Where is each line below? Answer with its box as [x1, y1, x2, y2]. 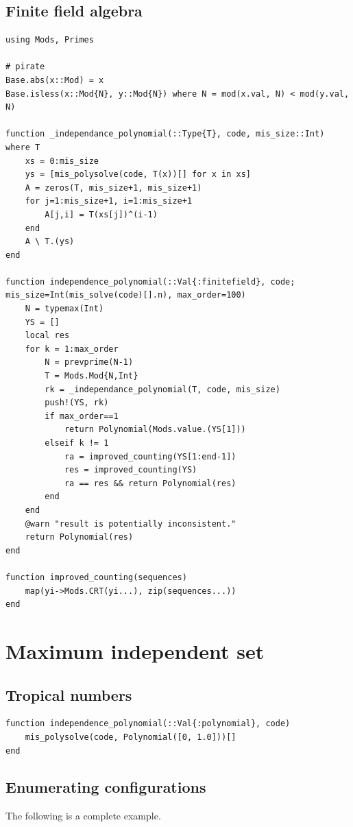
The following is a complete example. [5, 808, 161, 823]
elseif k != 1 [45, 438, 109, 448]
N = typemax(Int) [25, 304, 104, 314]
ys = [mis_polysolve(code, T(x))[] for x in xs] [25, 169, 251, 180]
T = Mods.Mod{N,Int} [45, 371, 138, 381]
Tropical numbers [5, 684, 132, 705]
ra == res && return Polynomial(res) [64, 478, 236, 488]
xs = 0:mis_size [25, 156, 99, 166]
